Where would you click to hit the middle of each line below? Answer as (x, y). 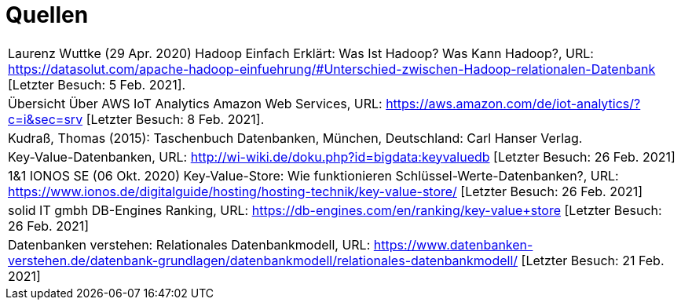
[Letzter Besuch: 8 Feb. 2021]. (175, 119)
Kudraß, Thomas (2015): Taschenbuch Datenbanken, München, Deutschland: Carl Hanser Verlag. (295, 138)
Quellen (47, 15)
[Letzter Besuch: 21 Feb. (593, 260)
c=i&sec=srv (46, 119)
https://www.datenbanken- (453, 244)
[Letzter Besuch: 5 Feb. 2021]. (97, 84)
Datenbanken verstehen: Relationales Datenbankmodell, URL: (189, 244)
